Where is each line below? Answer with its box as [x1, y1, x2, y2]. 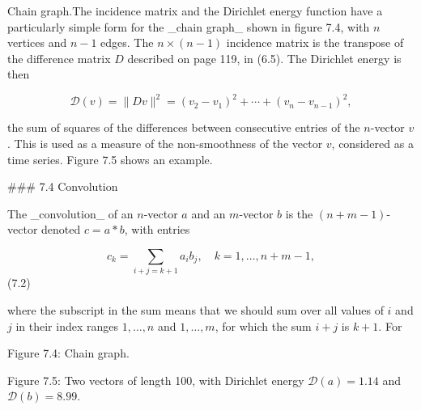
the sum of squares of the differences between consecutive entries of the [7, 119, 360, 136]
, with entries [124, 221, 190, 238]
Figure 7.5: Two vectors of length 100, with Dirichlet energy [7, 371, 304, 388]
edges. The [100, 34, 154, 51]
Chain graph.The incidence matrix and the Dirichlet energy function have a [7, 2, 383, 19]
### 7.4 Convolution [7, 178, 118, 195]
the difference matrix [7, 49, 111, 66]
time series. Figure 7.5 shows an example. [7, 150, 213, 167]
